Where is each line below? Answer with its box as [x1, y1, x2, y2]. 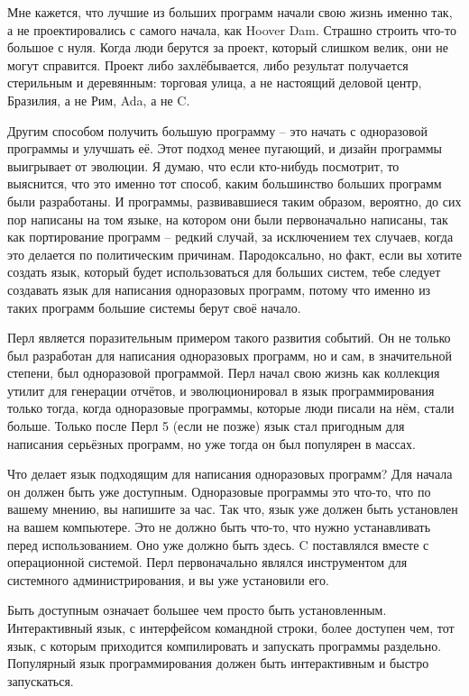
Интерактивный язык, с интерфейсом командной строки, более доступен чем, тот [7, 618, 455, 636]
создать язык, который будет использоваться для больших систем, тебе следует [7, 262, 441, 281]
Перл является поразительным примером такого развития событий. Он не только [7, 328, 451, 347]
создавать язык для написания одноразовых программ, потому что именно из [7, 279, 431, 298]
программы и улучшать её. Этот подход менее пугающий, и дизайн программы [7, 139, 443, 158]
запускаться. [7, 671, 74, 690]
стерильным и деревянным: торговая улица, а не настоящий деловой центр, [7, 73, 422, 92]
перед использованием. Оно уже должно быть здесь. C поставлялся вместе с [7, 535, 429, 554]
